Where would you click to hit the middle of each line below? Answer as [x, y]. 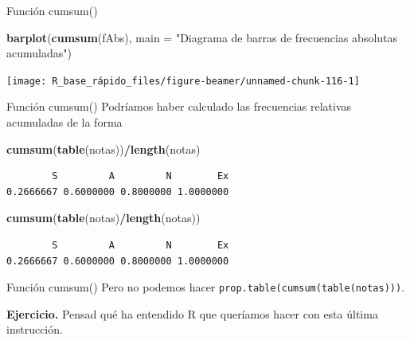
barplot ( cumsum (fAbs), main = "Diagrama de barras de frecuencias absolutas [202, 37]
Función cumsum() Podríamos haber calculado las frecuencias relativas [179, 106]
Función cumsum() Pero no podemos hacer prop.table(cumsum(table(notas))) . [206, 287]
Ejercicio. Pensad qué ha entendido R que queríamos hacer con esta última [192, 313]
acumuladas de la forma [64, 122]
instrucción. [35, 329]
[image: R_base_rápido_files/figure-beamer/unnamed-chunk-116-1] [183, 81]
